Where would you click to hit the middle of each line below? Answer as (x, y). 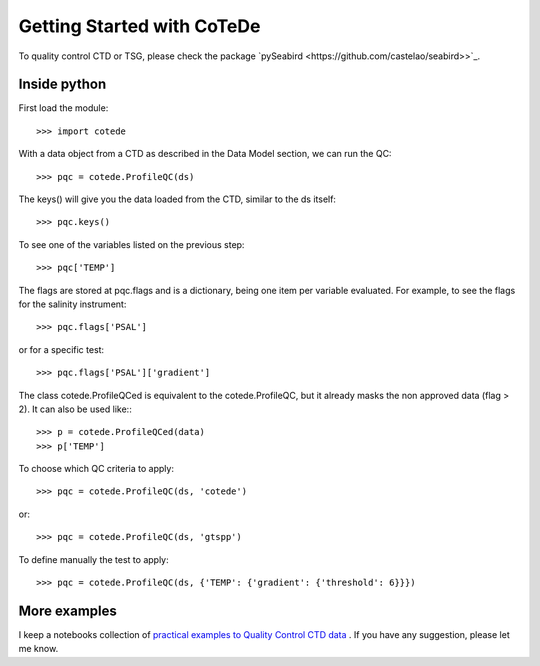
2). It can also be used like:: (75, 409)
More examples (67, 610)
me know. (38, 649)
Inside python (62, 84)
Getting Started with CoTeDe (139, 26)
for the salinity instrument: (72, 304)
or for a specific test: (61, 349)
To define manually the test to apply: (93, 559)
